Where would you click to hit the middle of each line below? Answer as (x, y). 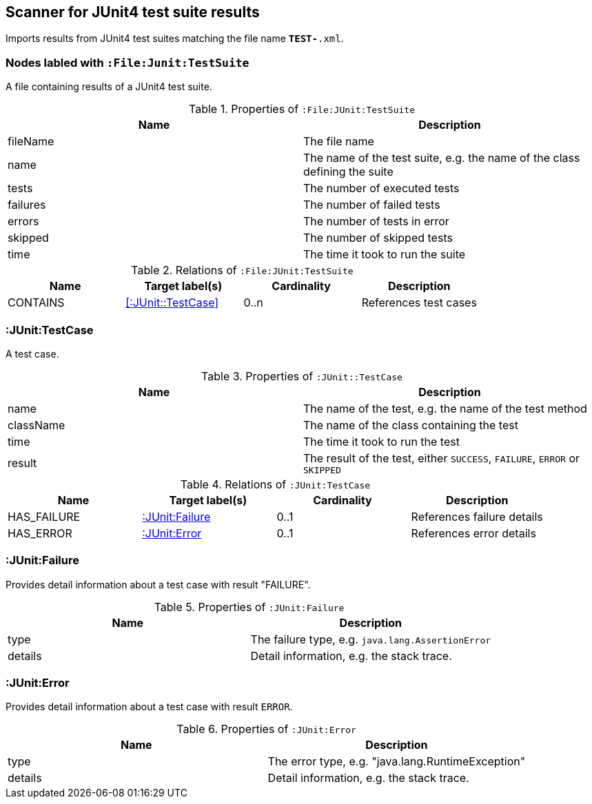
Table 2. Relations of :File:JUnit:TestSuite (242, 270)
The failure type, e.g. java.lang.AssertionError (371, 639)
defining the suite (348, 172)
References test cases (419, 303)
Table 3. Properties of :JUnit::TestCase (302, 376)
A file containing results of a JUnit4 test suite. (109, 87)
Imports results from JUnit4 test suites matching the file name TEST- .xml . (175, 39)
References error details (473, 533)
